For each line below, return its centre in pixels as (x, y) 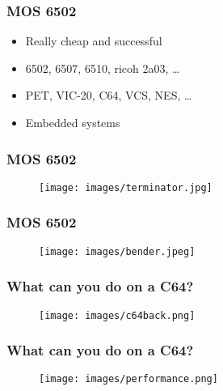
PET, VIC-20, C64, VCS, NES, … (109, 95)
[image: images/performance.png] (128, 379)
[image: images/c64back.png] (117, 315)
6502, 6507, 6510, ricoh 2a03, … (103, 68)
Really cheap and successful (94, 41)
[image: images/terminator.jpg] (126, 187)
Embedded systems (73, 122)
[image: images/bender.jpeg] (117, 251)
